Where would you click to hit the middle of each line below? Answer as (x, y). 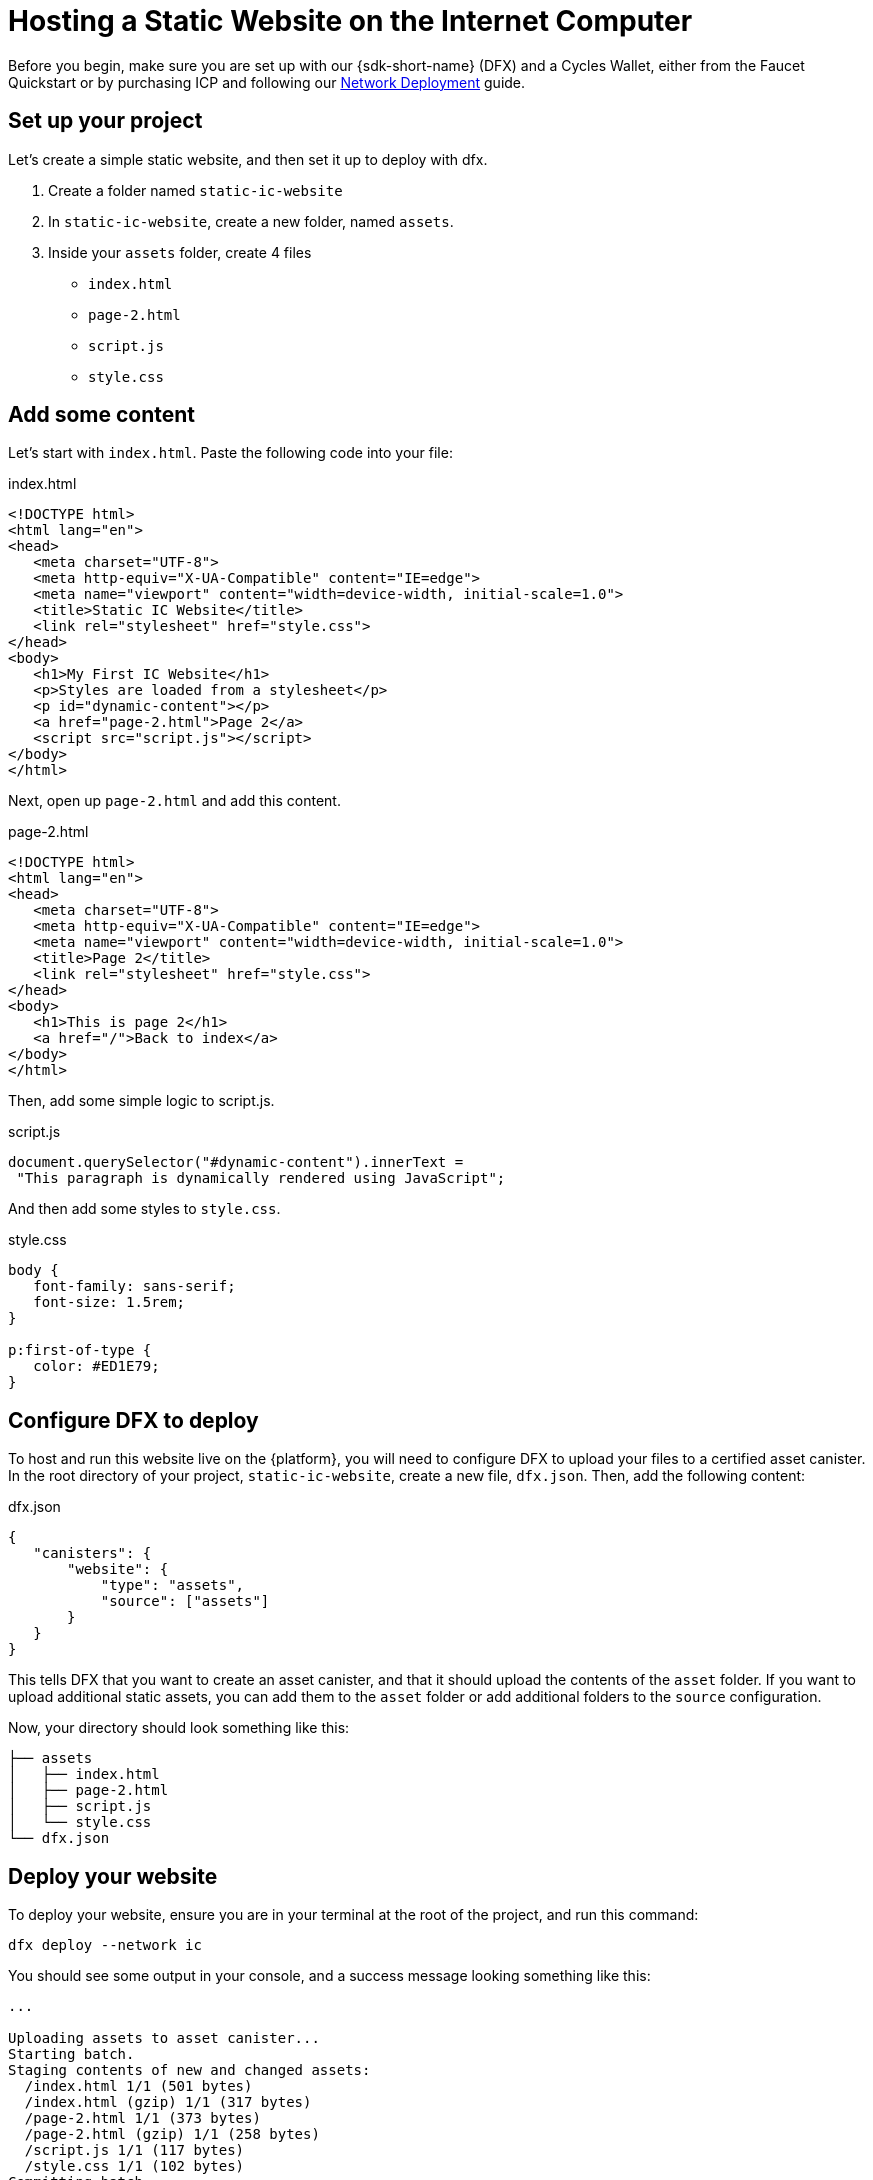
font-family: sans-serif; (134, 1286)
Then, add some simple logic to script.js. (141, 1101)
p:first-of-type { (80, 1350)
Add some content (102, 415)
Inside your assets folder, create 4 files (180, 252)
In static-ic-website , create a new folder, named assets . (251, 221)
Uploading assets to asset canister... (164, 2038)
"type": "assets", (172, 1585)
